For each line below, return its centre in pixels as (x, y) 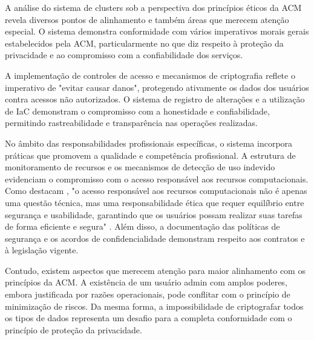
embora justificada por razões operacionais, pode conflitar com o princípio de (148, 294)
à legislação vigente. (42, 250)
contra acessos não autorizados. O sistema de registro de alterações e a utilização (155, 99)
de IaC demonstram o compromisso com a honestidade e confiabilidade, (137, 111)
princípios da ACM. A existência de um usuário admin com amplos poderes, (146, 282)
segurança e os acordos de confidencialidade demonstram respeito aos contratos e (155, 238)
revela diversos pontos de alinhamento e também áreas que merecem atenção (147, 19)
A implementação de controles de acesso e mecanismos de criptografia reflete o (150, 75)
